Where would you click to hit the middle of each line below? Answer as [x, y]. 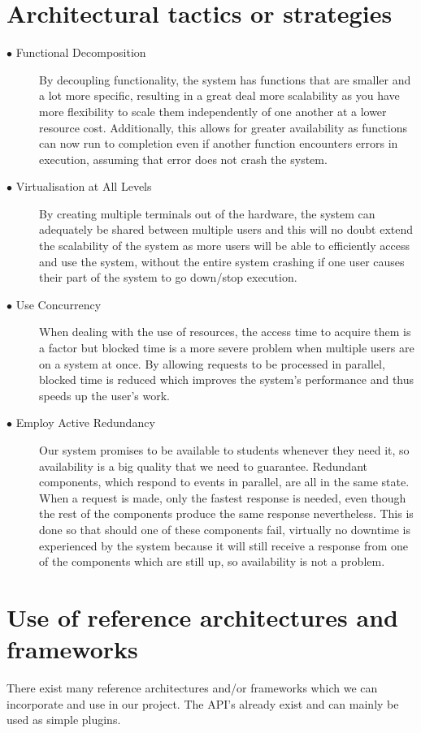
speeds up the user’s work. [104, 395]
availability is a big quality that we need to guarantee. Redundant [203, 466]
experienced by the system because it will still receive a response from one [224, 545]
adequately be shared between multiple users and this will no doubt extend [226, 229]
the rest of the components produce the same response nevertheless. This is [226, 513]
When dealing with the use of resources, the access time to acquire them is [225, 332]
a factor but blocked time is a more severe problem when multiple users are [227, 348]
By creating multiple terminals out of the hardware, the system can [207, 213]
